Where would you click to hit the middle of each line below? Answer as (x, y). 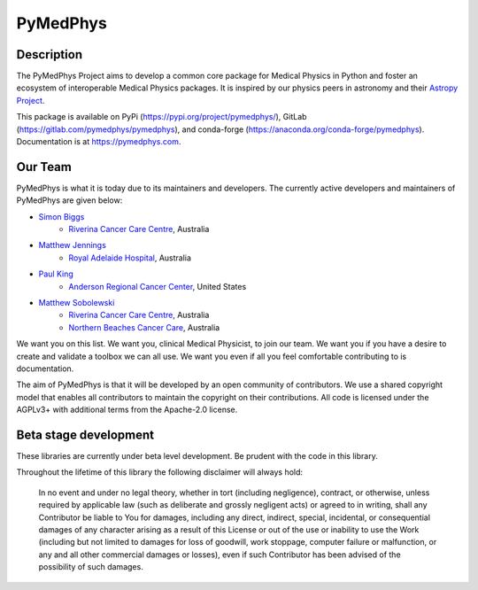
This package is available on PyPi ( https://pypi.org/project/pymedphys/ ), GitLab (162, 117)
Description (50, 54)
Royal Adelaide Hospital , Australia (130, 258)
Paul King (56, 274)
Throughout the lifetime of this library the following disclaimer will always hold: (160, 472)
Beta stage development (85, 435)
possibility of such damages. (91, 567)
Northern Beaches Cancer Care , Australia (144, 327)
